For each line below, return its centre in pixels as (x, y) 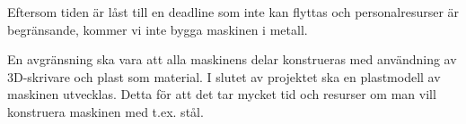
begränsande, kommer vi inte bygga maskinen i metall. (158, 29)
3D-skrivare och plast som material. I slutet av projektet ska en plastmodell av (224, 76)
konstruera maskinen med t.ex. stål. (106, 111)
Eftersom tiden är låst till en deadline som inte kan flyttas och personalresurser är (233, 12)
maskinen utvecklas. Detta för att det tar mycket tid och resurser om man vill (222, 94)
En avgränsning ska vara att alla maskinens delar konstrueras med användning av (232, 59)
